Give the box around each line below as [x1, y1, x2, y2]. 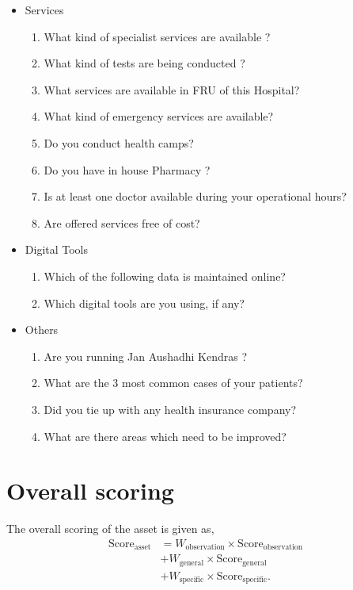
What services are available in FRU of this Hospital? [44, 81, 300, 98]
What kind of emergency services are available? [44, 108, 274, 125]
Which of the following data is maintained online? [44, 267, 286, 284]
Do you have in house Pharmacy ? [44, 161, 211, 178]
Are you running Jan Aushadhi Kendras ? [44, 347, 247, 364]
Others [25, 321, 59, 338]
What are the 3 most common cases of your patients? [44, 374, 303, 391]
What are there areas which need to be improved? [44, 427, 287, 444]
